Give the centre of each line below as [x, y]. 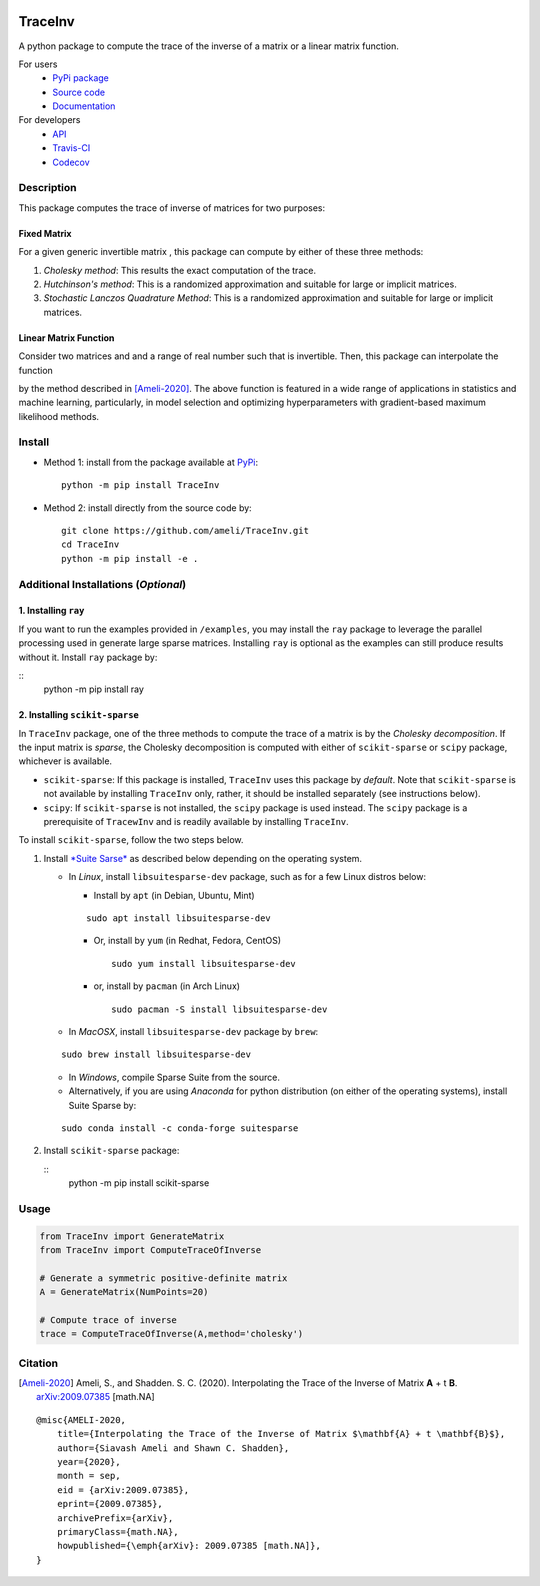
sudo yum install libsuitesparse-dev [204, 963]
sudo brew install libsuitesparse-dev [156, 1054]
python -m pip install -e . [130, 558]
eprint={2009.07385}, [110, 1504]
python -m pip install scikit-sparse [139, 1183]
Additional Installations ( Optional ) [102, 584]
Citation [38, 1363]
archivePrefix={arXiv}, [115, 1518]
